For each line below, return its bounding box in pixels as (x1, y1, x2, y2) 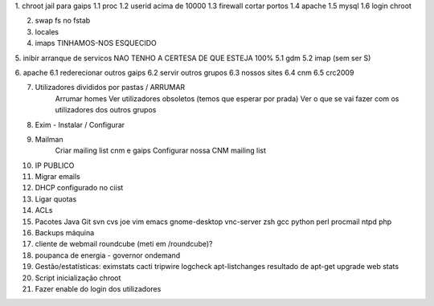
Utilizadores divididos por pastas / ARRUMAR (35, 83, 186, 92)
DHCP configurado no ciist (35, 183, 124, 193)
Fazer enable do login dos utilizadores (35, 284, 162, 293)
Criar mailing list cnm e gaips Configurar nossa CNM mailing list (55, 145, 267, 156)
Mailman (35, 134, 63, 144)
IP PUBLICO (35, 161, 75, 170)
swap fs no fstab (35, 16, 91, 26)
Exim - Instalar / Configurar (35, 120, 125, 129)
